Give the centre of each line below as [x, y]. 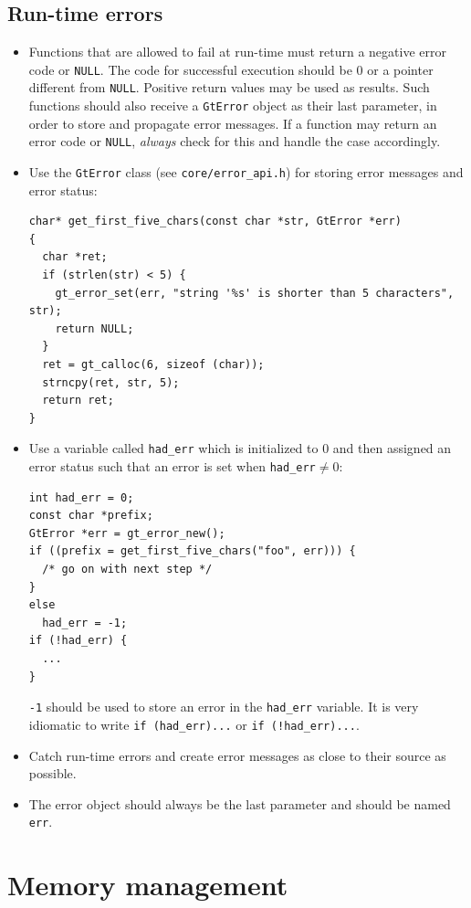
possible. [52, 773]
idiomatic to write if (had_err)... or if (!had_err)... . [194, 724]
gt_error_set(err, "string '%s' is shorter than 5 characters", [255, 293]
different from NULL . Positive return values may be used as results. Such [229, 87]
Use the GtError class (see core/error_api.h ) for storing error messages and [246, 172]
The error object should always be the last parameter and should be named [240, 803]
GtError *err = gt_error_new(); [127, 533]
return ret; [78, 401]
